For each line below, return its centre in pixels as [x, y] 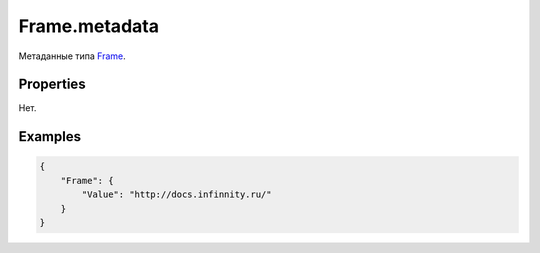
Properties [52, 84]
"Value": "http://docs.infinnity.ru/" [176, 194]
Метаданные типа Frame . [72, 56]
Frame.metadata [89, 26]
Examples [50, 136]
